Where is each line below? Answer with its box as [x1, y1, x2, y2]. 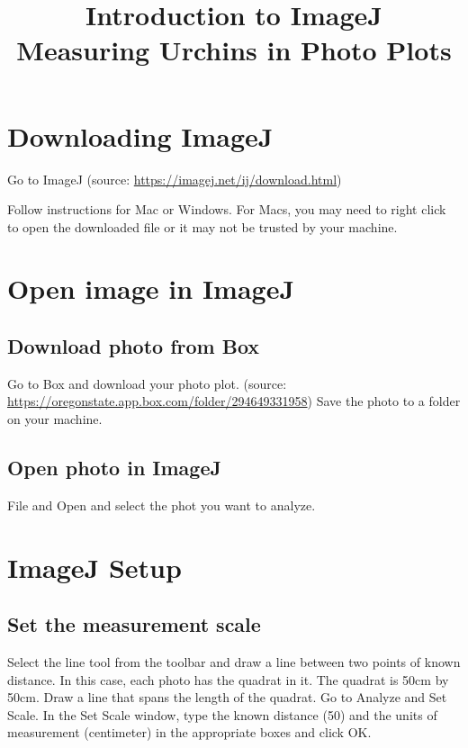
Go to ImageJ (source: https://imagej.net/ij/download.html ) [7, 169, 342, 188]
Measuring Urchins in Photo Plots [16, 32, 452, 68]
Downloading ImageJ [7, 117, 274, 154]
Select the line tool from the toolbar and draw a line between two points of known [7, 653, 461, 671]
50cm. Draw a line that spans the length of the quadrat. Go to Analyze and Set [7, 688, 447, 707]
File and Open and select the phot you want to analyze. [7, 495, 316, 514]
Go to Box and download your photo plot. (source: [7, 374, 287, 392]
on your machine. [7, 410, 103, 428]
